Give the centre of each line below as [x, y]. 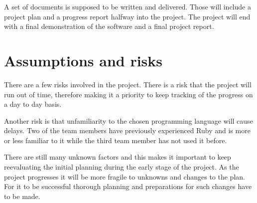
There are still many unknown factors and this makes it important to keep [118, 157]
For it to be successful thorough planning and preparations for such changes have [128, 186]
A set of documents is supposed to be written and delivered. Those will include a [128, 6]
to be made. [22, 196]
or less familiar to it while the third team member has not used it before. [116, 140]
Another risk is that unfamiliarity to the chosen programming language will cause [128, 120]
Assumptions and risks [83, 60]
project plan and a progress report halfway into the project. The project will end [127, 16]
